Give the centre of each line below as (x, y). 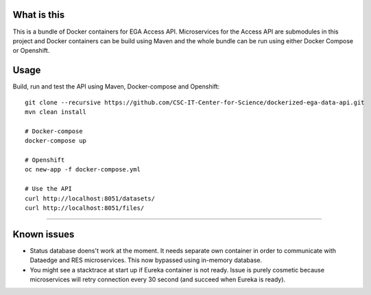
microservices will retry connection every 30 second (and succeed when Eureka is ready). (158, 279)
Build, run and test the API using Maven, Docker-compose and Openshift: (116, 86)
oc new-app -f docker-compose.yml (83, 169)
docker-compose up (56, 141)
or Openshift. (31, 51)
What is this (39, 15)
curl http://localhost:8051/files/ (85, 208)
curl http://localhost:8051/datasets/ (90, 198)
